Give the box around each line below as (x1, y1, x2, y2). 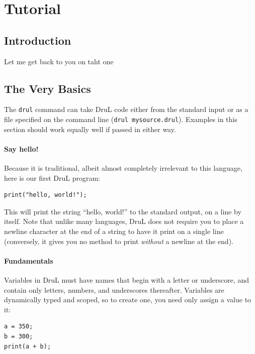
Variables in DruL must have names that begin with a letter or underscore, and (4, 275, 249, 285)
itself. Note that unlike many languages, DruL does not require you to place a (4, 216, 244, 226)
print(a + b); (4, 342, 51, 350)
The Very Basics (4, 80, 91, 96)
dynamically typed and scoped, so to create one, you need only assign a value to (4, 294, 251, 305)
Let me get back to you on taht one (4, 56, 114, 66)
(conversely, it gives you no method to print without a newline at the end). (4, 235, 233, 246)
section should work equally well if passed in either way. (4, 124, 176, 134)
